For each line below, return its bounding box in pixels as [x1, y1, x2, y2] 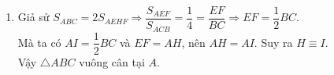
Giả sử [17, 9, 50, 25]
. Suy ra [254, 34, 293, 50]
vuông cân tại [79, 53, 145, 70]
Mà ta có [17, 34, 61, 50]
